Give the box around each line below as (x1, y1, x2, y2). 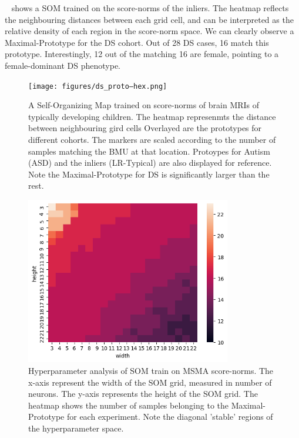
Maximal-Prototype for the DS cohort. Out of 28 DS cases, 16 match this (5, 36, 269, 48)
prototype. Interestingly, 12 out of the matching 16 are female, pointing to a (5, 48, 279, 60)
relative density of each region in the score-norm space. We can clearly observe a (5, 25, 294, 37)
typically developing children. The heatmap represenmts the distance (28, 110, 276, 122)
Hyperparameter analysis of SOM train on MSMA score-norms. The (28, 365, 274, 377)
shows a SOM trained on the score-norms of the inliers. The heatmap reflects (11, 2, 289, 14)
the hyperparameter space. (28, 422, 124, 434)
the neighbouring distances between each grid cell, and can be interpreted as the (5, 13, 294, 25)
